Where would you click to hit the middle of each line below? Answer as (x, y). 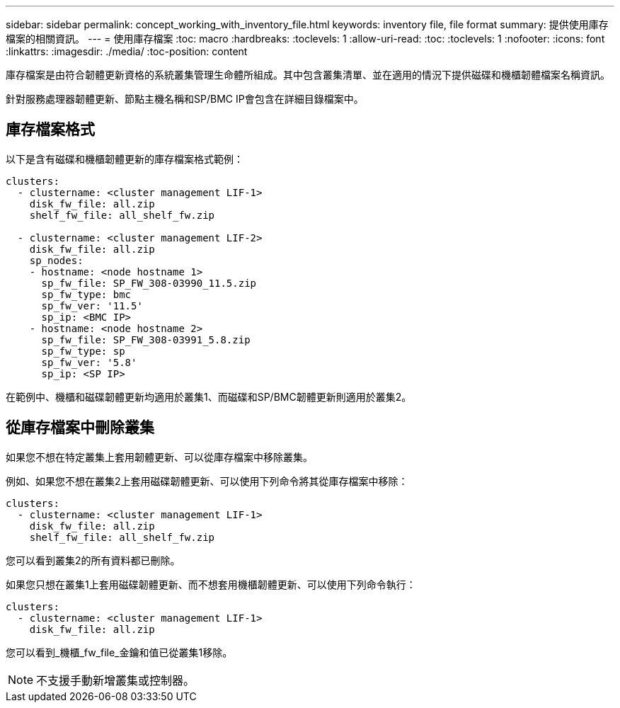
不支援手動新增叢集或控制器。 (116, 680)
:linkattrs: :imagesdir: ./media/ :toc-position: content (127, 51)
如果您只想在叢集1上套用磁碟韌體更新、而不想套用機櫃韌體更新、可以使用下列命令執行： (211, 584)
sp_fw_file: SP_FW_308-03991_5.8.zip (146, 339)
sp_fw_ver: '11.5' (92, 306)
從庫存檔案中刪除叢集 (80, 428)
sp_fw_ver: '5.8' (89, 362)
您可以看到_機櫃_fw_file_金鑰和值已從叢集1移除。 (119, 652)
